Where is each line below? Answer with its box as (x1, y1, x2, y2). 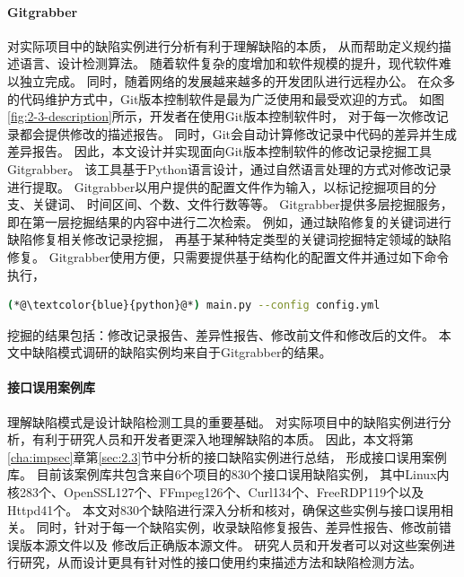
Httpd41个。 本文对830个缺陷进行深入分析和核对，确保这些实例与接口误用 (7, 500, 442, 519)
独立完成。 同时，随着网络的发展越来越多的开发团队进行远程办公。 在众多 (19, 71, 456, 90)
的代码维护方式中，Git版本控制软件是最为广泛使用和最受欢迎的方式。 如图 (7, 89, 444, 108)
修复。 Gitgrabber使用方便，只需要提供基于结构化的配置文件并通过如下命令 (7, 247, 450, 266)
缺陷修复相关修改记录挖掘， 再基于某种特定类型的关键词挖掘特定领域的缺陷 (7, 230, 451, 249)
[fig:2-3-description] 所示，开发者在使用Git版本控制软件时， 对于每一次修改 (7, 107, 436, 126)
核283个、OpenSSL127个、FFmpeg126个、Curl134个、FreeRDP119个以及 (7, 483, 425, 502)
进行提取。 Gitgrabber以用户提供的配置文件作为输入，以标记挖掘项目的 (7, 177, 425, 196)
